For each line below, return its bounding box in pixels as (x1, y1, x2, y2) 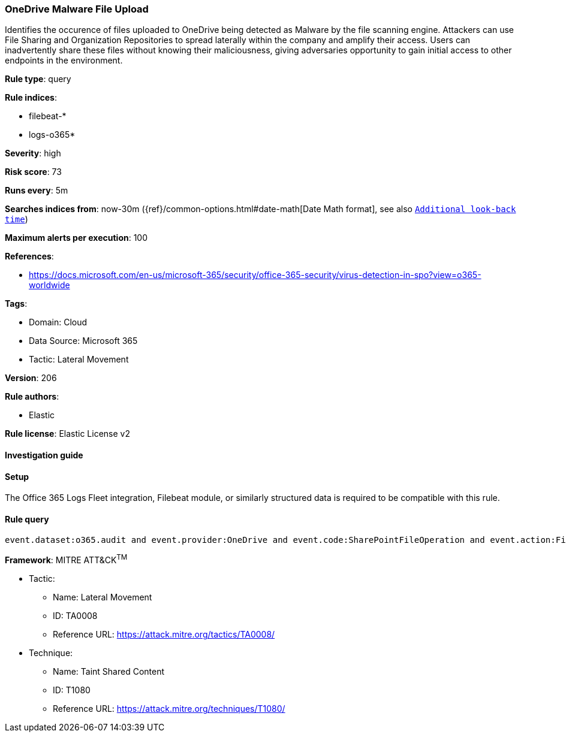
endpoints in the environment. (5, 55, 123, 66)
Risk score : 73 (5, 167, 62, 177)
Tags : (5, 298, 28, 309)
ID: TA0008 (53, 611, 98, 621)
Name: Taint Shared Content (53, 666, 165, 677)
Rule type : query (5, 74, 71, 84)
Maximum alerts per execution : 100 (5, 232, 148, 243)
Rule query (5, 514, 49, 524)
